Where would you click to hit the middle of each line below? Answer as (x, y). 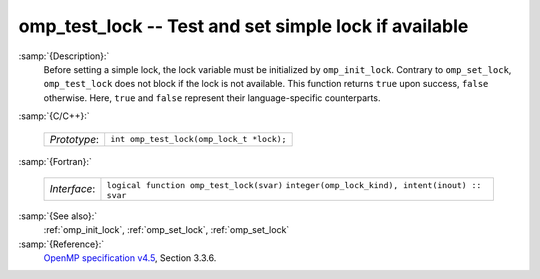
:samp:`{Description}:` (64, 56)
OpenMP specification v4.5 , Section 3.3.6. (130, 258)
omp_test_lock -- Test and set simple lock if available (243, 26)
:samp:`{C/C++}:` (54, 116)
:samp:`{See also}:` (58, 216)
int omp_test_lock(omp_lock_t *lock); (198, 139)
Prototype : (74, 139)
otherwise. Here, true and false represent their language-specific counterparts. (212, 97)
